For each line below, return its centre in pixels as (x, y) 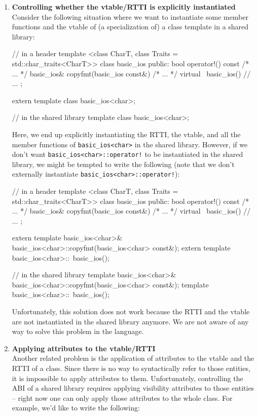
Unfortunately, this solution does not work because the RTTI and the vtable (131, 311)
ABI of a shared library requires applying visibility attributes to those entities (133, 388)
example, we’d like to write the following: (76, 408)
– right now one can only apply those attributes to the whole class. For (122, 398)
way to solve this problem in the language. (78, 331)
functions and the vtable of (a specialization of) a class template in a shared (130, 27)
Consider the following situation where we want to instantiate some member (130, 16)
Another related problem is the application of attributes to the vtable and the (133, 358)
